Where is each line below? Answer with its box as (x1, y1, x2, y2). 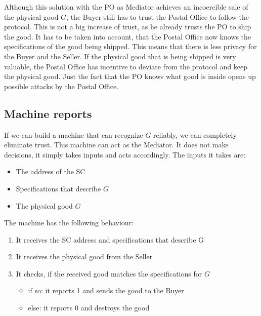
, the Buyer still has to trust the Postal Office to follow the (66, 11, 249, 22)
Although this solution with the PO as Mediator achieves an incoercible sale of (4, 2, 248, 12)
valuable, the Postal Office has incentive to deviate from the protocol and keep (4, 61, 248, 71)
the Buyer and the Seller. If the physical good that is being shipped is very (4, 51, 236, 61)
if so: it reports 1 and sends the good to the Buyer (28, 285, 184, 296)
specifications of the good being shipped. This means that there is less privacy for (4, 41, 257, 52)
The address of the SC (16, 166, 85, 177)
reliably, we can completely (153, 129, 237, 140)
